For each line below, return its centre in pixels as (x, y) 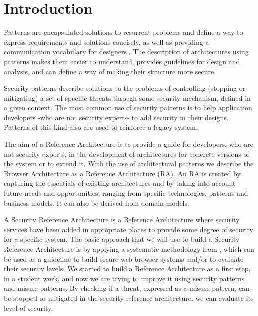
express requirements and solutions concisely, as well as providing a (107, 42)
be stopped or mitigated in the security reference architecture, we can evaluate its (129, 297)
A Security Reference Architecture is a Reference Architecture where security (122, 219)
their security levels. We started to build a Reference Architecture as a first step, (127, 268)
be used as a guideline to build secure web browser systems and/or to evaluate (124, 258)
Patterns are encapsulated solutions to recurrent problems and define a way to (124, 32)
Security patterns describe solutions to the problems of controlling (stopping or (125, 88)
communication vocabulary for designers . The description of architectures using (126, 52)
